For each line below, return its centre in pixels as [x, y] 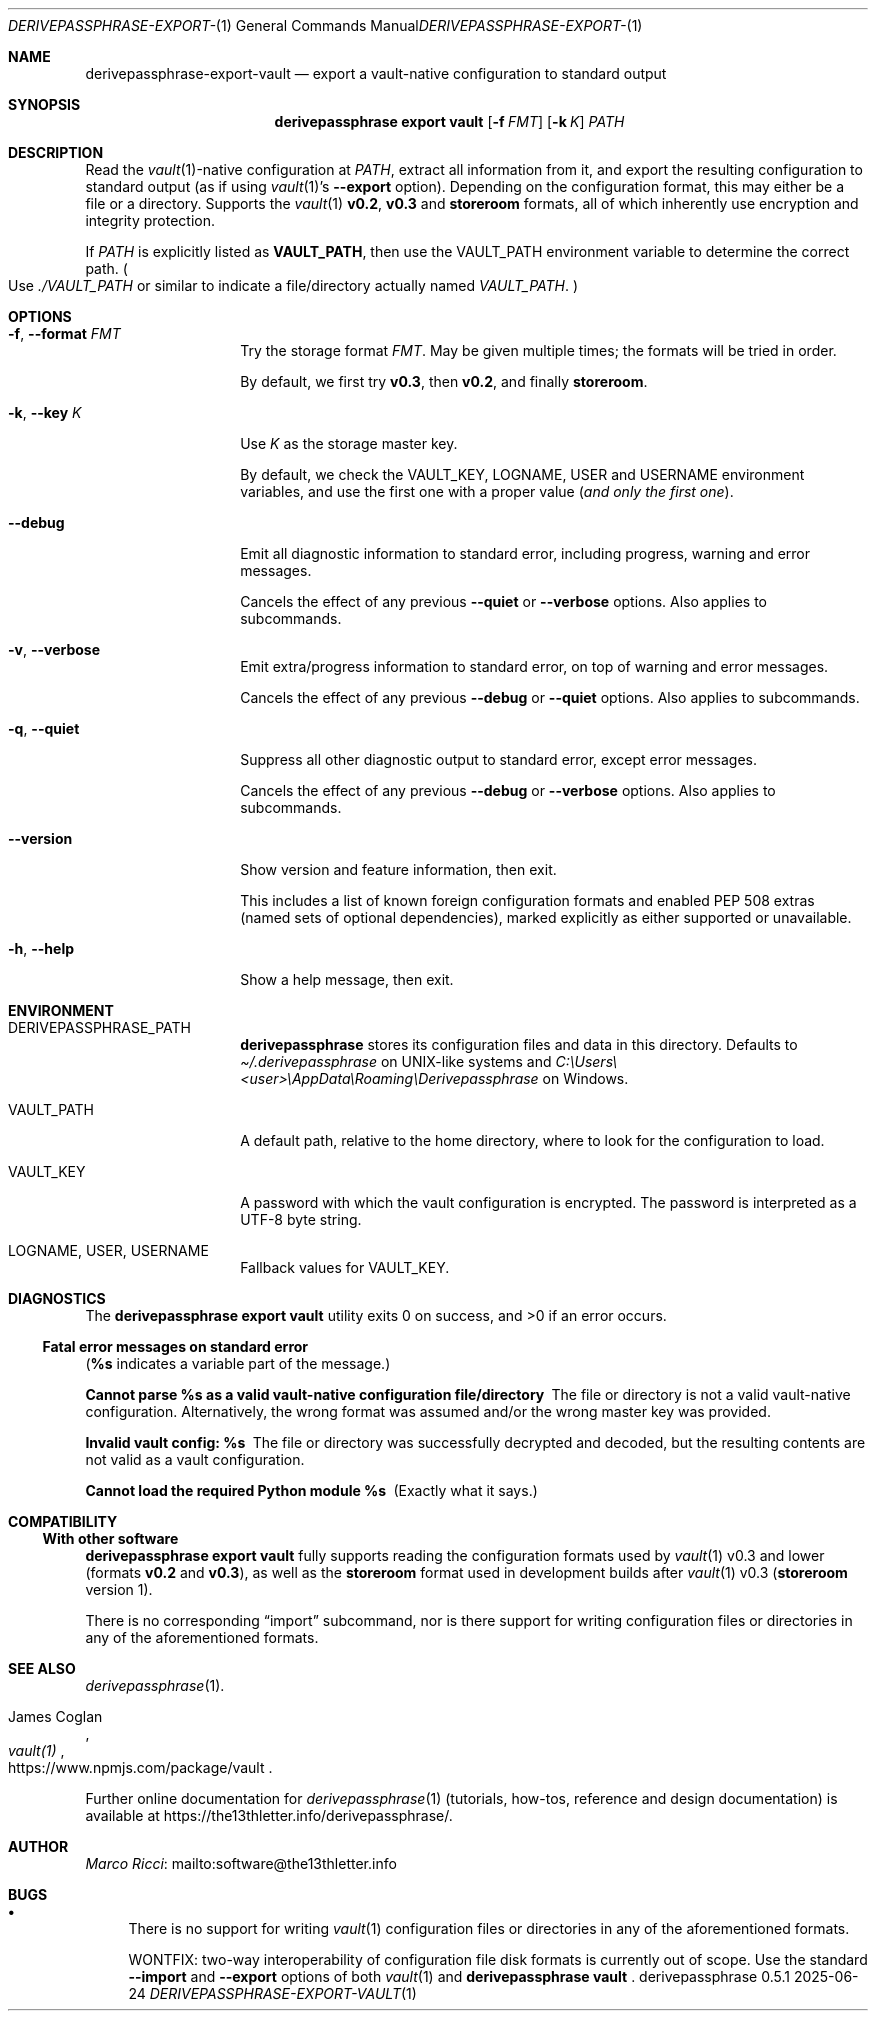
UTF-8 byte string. [301, 1219]
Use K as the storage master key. [349, 443]
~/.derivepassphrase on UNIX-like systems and [396, 1061]
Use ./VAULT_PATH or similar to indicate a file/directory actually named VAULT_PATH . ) [293, 285]
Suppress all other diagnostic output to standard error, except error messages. [499, 759]
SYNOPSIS [44, 104]
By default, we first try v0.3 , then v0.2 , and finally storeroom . [444, 381]
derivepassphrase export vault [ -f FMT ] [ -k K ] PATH [449, 121]
